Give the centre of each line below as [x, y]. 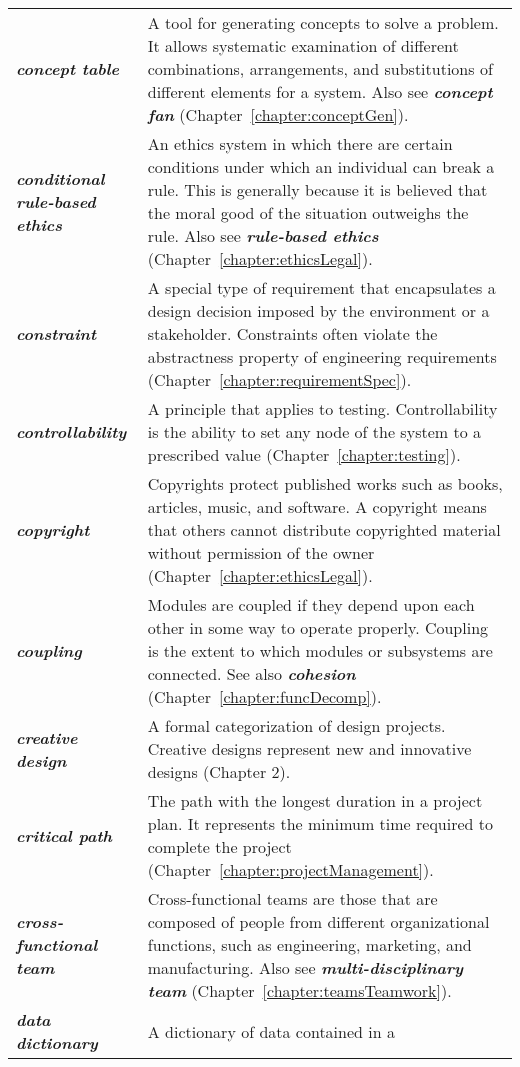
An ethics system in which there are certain [300, 143]
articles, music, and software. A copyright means [317, 506]
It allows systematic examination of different [303, 45]
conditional [60, 178]
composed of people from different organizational [318, 921]
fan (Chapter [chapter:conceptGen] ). [278, 114]
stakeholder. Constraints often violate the [292, 333]
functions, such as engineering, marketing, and [309, 944]
